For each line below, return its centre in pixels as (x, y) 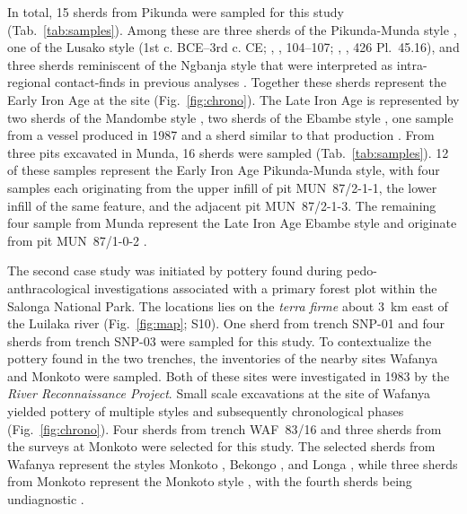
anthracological (49, 287)
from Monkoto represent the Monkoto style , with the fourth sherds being (210, 481)
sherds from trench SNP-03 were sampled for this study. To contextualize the (220, 340)
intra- (412, 64)
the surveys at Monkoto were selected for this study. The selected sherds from (221, 446)
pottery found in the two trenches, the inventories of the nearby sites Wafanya (223, 358)
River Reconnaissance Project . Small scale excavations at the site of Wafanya (219, 393)
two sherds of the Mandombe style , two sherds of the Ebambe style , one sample (230, 117)
